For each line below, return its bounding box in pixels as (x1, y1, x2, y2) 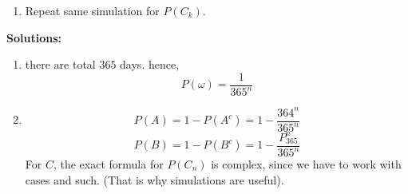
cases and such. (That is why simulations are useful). (25, 171, 284, 188)
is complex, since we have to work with (211, 156, 402, 172)
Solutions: (6, 29, 61, 46)
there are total (25, 56, 96, 73)
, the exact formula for (53, 156, 164, 172)
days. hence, (120, 56, 180, 73)
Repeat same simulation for (25, 2, 160, 18)
